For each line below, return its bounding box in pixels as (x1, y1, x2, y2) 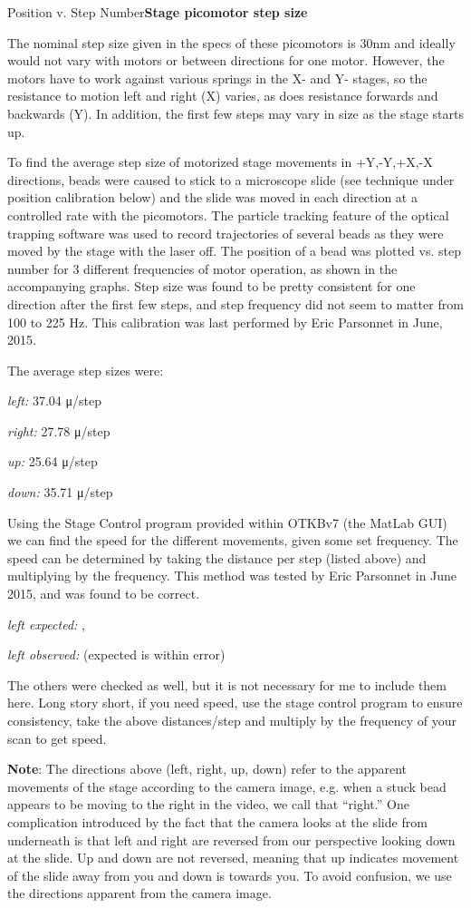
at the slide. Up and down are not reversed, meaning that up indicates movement (7, 848, 459, 867)
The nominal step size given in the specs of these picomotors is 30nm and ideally (7, 33, 456, 52)
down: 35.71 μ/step (7, 483, 113, 502)
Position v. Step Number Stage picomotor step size (7, 3, 308, 21)
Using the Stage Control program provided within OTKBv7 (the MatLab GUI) (7, 513, 447, 532)
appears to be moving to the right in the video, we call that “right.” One (7, 795, 409, 814)
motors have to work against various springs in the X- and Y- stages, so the (7, 68, 428, 87)
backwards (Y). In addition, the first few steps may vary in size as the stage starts (7, 103, 465, 122)
